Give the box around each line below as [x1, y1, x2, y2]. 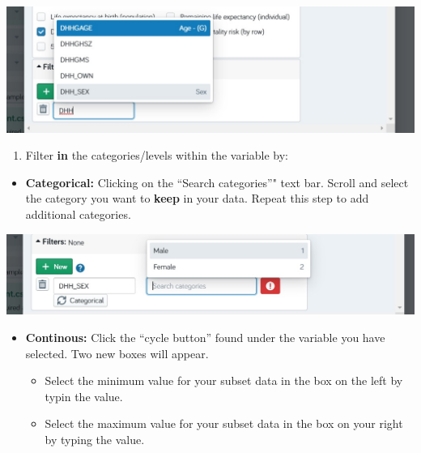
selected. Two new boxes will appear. [25, 344, 209, 361]
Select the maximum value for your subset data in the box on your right [45, 415, 403, 432]
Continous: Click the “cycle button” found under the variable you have [25, 329, 385, 345]
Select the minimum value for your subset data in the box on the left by [45, 372, 403, 389]
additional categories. [25, 205, 131, 222]
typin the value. [45, 387, 123, 404]
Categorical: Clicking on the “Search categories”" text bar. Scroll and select [25, 173, 409, 190]
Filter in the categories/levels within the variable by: [25, 147, 289, 164]
